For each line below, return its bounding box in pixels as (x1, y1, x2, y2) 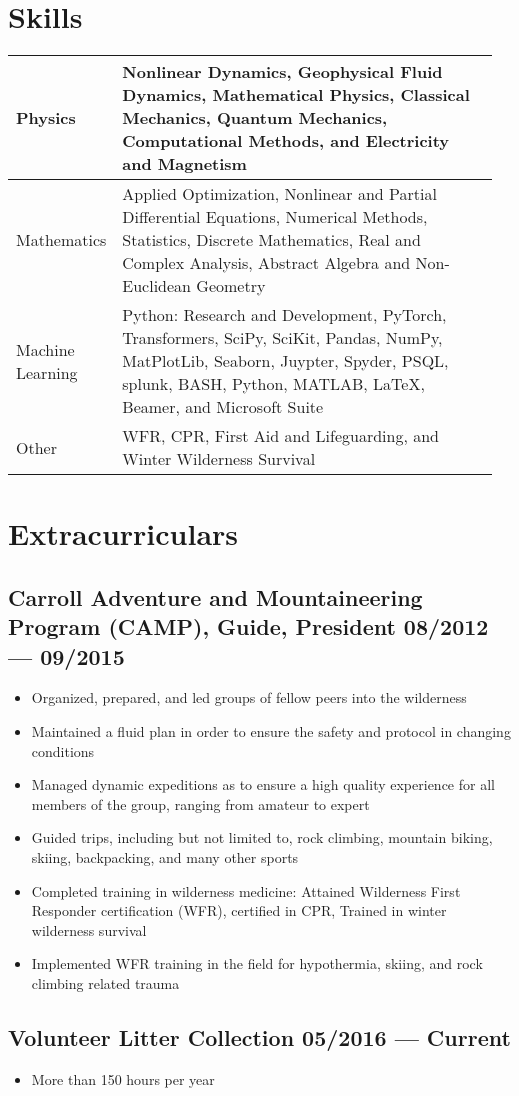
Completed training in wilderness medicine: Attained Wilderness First (31, 880, 461, 901)
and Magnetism (122, 152, 247, 176)
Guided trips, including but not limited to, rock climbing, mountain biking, (31, 827, 493, 848)
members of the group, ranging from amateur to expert (31, 793, 370, 814)
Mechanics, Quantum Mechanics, (122, 106, 388, 130)
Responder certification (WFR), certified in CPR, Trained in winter (31, 900, 447, 921)
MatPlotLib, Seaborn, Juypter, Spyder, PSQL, (122, 349, 449, 373)
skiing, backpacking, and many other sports (31, 847, 299, 868)
